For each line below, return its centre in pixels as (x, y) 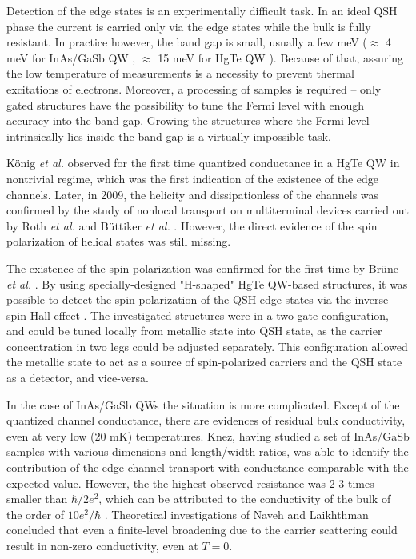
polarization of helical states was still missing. (119, 241)
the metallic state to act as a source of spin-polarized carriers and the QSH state (204, 362)
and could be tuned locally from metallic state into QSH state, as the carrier (194, 331)
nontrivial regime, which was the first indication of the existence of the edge (193, 178)
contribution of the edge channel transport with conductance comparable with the (208, 467)
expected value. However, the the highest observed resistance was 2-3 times (190, 483)
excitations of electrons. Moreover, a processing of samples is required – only (194, 88)
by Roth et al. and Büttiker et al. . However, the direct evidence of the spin (192, 225)
